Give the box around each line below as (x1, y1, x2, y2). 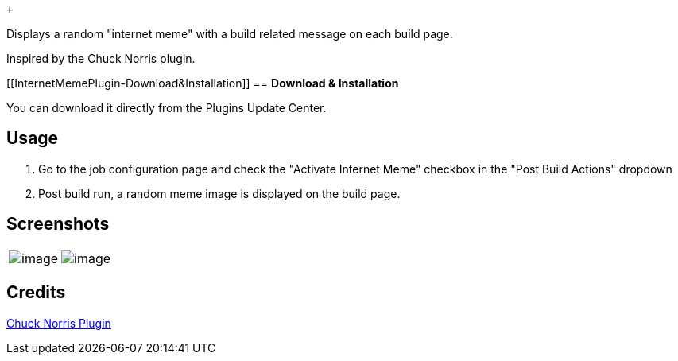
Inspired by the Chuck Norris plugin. (6, 52, 196, 65)
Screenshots (6, 214, 110, 235)
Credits (6, 282, 66, 303)
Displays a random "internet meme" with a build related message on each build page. (6, 27, 453, 41)
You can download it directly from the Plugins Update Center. (6, 101, 327, 115)
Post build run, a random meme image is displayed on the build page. (38, 186, 401, 200)
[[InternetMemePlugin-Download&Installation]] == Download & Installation (6, 76, 399, 90)
